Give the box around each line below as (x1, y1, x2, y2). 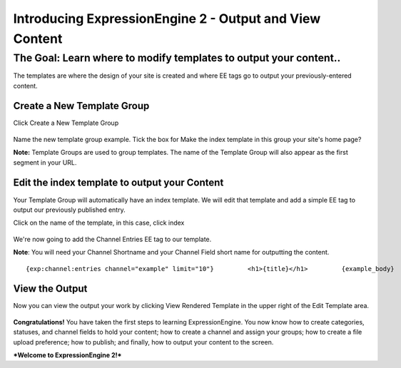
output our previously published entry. (13, 205, 126, 214)
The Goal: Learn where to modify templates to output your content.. (13, 51, 341, 64)
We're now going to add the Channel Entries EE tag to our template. (13, 235, 212, 243)
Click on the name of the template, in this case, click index (13, 218, 185, 228)
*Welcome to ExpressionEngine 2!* (13, 350, 122, 359)
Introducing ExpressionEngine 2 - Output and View (13, 11, 321, 26)
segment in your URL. (13, 158, 77, 167)
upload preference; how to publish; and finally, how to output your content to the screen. (13, 337, 274, 346)
